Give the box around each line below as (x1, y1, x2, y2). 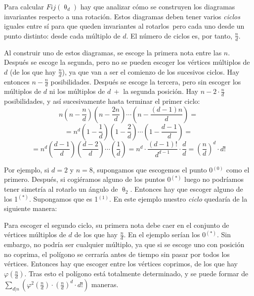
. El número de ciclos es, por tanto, (126, 30, 233, 41)
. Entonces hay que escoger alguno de (130, 184, 243, 194)
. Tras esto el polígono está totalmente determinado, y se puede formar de (24, 268, 249, 279)
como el (226, 164, 250, 174)
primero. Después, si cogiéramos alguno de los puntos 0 (4, 174, 171, 184)
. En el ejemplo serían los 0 (124, 229, 206, 240)
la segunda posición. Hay (123, 86, 198, 96)
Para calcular (4, 1, 44, 11)
